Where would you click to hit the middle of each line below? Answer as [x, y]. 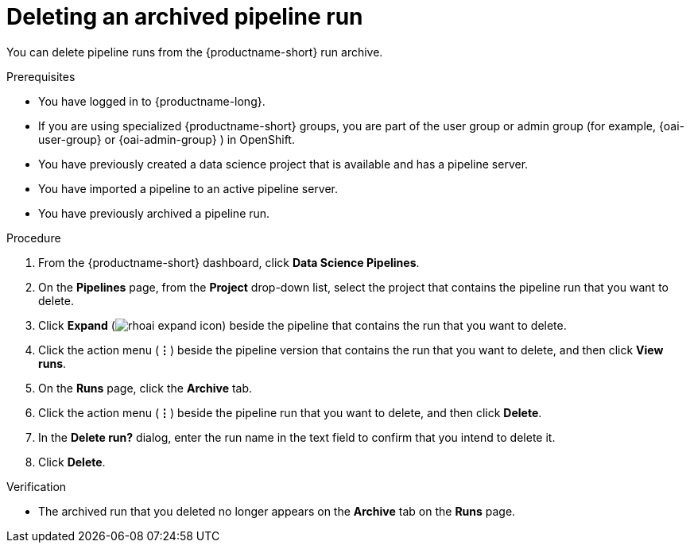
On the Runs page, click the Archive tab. [145, 388]
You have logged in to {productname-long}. [152, 101]
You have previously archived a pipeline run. [154, 213]
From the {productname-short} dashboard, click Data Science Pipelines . [229, 262]
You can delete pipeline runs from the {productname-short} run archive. [195, 52]
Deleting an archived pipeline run [185, 17]
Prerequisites [41, 76]
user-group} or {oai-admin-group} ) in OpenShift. [167, 139]
